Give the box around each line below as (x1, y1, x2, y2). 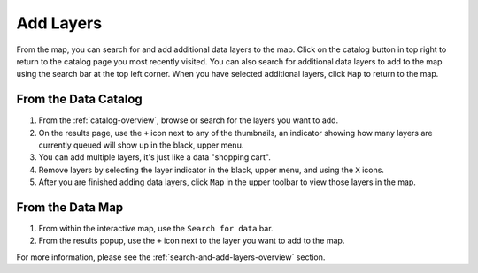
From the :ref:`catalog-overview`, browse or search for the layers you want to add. (38, 115, 339, 125)
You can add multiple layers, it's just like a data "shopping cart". (38, 152, 272, 163)
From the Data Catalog (16, 92, 143, 107)
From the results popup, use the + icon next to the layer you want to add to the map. (38, 235, 345, 246)
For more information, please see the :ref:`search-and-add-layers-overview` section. (16, 252, 326, 262)
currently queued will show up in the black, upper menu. (38, 140, 244, 150)
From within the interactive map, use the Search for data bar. (38, 224, 274, 234)
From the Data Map (16, 200, 124, 215)
